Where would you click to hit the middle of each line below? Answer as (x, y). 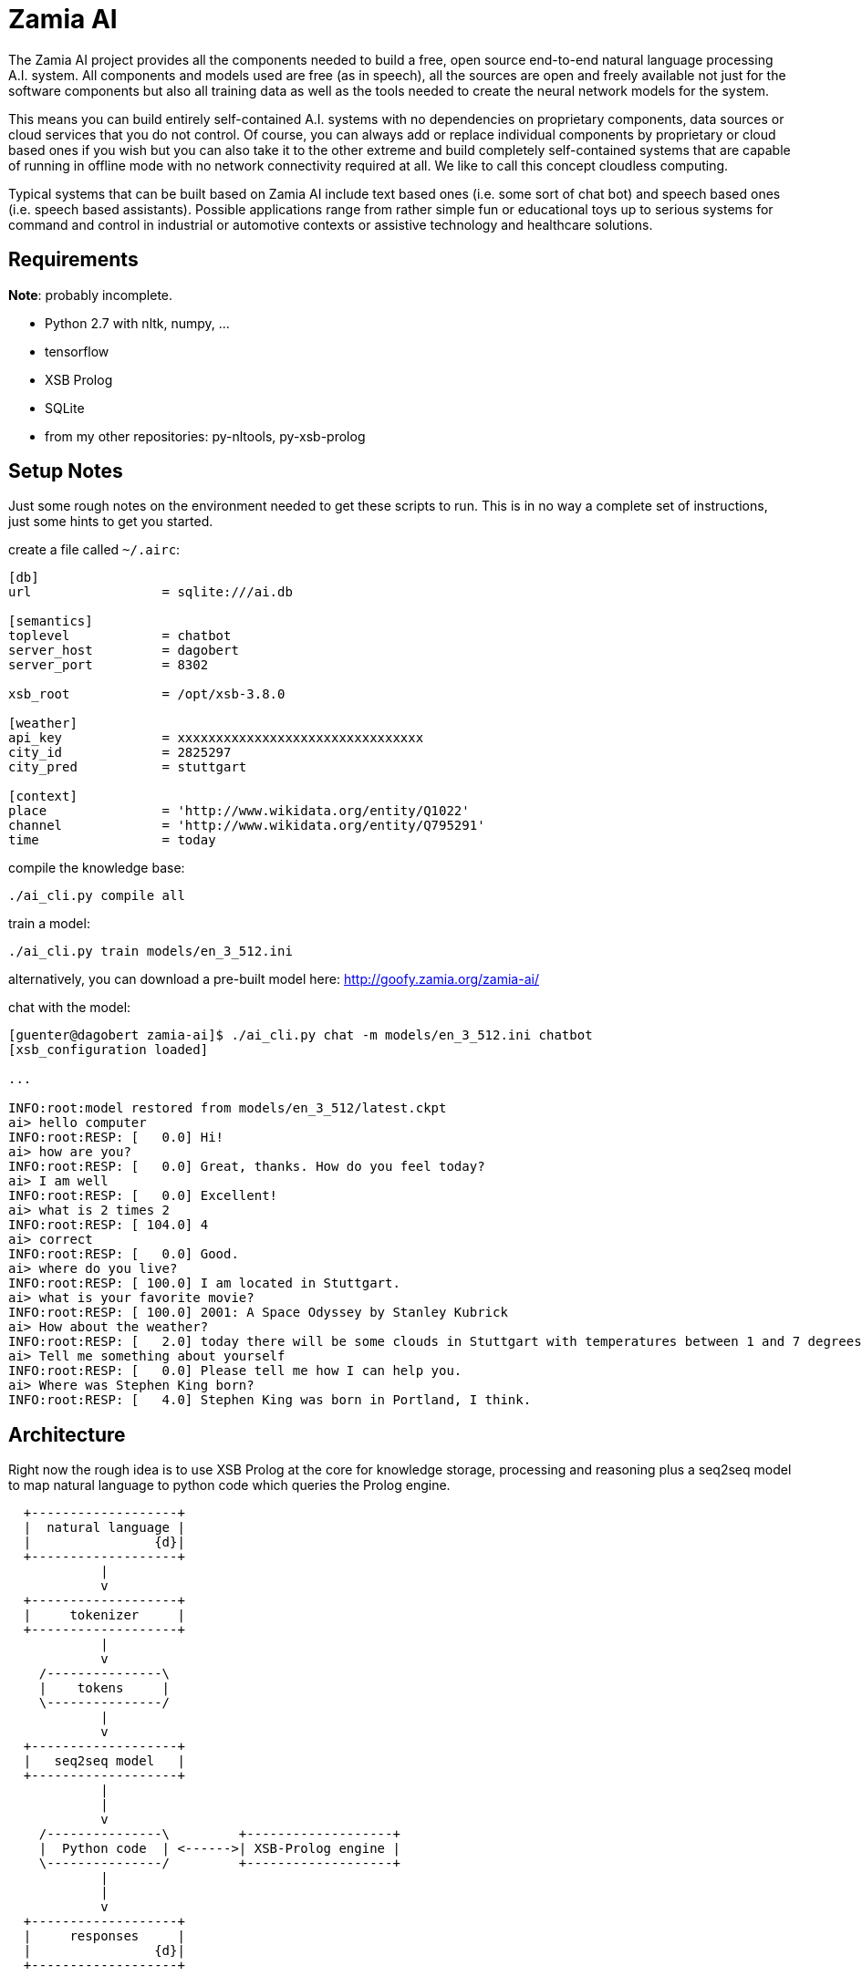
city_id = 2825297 (120, 753)
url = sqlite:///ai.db (151, 592)
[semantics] (51, 621)
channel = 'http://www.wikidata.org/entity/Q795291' (247, 826)
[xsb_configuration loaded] (109, 1050)
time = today (112, 840)
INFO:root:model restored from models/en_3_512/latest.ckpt (228, 1108)
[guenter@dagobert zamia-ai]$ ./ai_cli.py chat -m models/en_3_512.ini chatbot (301, 1035)
